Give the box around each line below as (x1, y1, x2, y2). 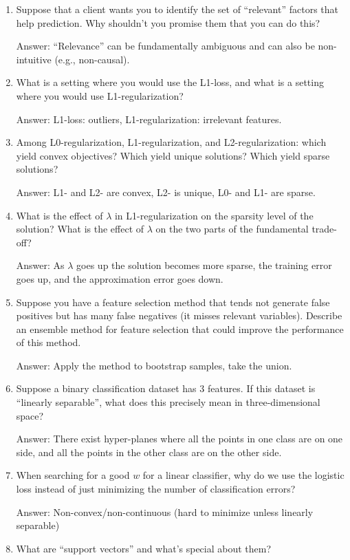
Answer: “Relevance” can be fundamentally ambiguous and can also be (16, 39, 315, 53)
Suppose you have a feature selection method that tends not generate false (16, 294, 330, 309)
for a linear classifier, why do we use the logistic (142, 468, 344, 482)
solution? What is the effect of (16, 222, 144, 236)
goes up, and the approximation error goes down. (16, 271, 223, 286)
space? (16, 408, 44, 422)
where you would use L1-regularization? (16, 88, 184, 103)
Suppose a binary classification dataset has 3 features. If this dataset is (16, 381, 316, 396)
